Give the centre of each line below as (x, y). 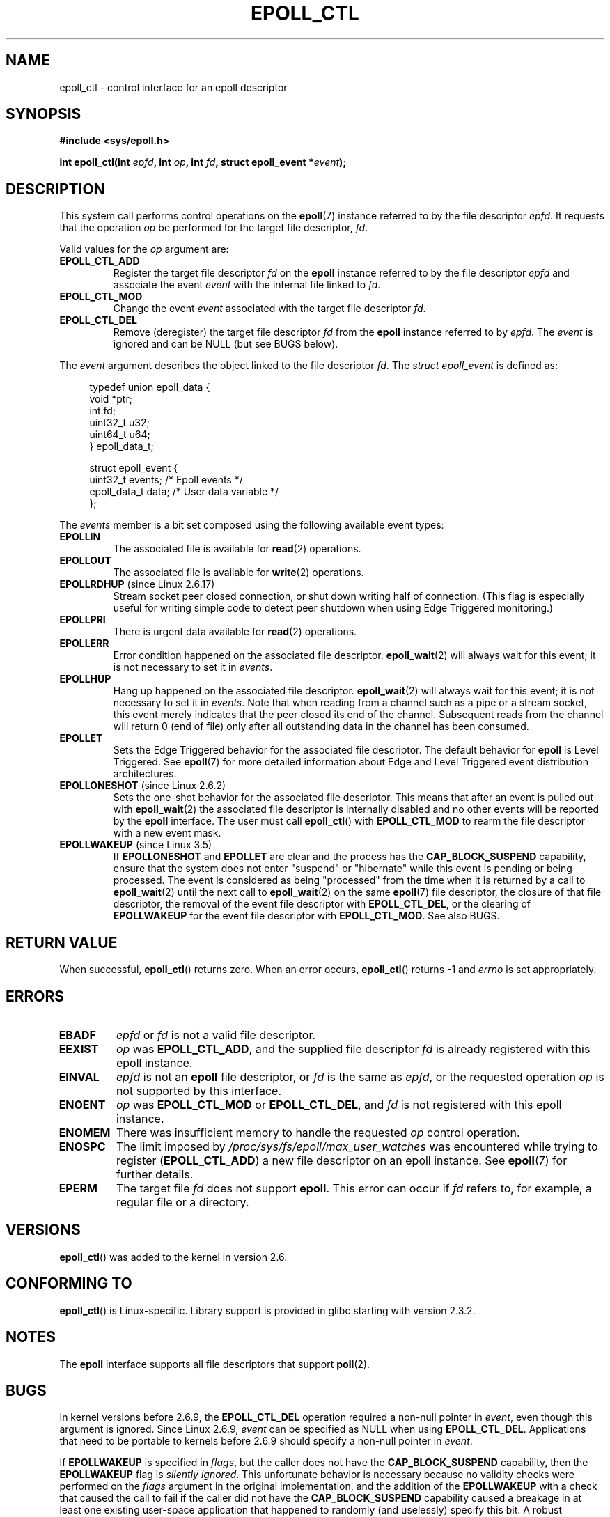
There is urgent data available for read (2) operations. (235, 632)
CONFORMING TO (69, 1284)
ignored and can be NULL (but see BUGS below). (226, 344)
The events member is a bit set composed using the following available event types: (252, 525)
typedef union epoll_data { (150, 387)
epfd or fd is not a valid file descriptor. (216, 1035)
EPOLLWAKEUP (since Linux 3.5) (136, 845)
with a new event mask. (167, 833)
